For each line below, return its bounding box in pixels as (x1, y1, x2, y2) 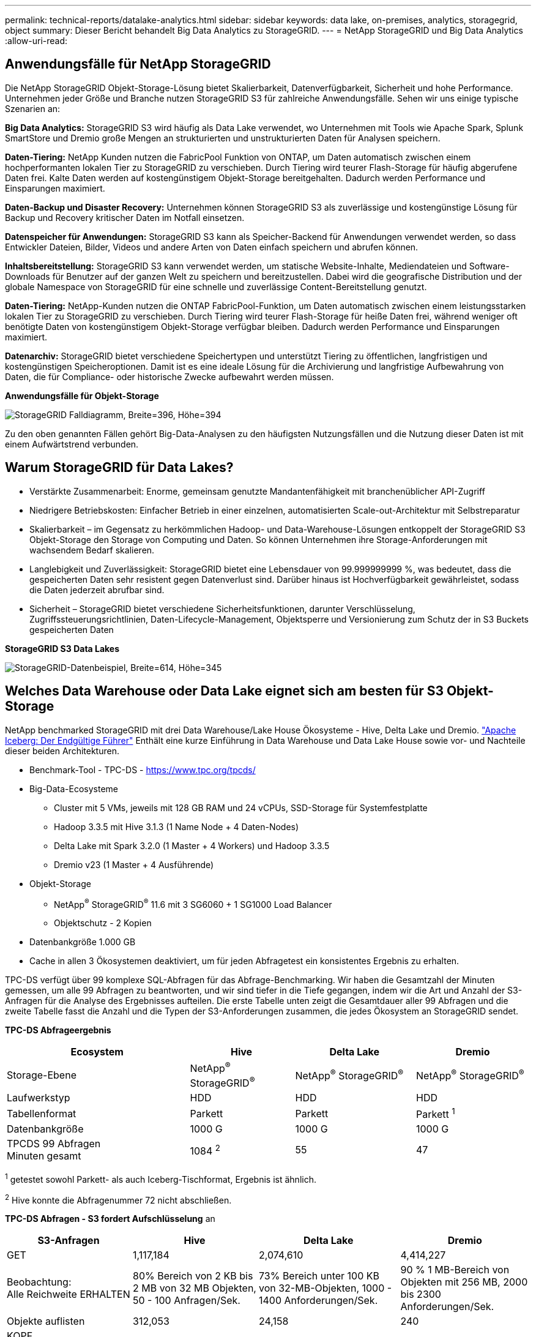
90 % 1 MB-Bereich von (400, 1264, 510, 1276)
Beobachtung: (7, 1276, 72, 1289)
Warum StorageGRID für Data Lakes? (5, 460, 234, 476)
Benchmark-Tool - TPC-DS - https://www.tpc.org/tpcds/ (29, 764, 256, 775)
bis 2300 (400, 1288, 441, 1301)
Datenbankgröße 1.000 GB (29, 937, 136, 948)
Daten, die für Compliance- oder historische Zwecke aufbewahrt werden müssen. (5, 371, 334, 382)
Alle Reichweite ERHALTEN (7, 1288, 130, 1301)
